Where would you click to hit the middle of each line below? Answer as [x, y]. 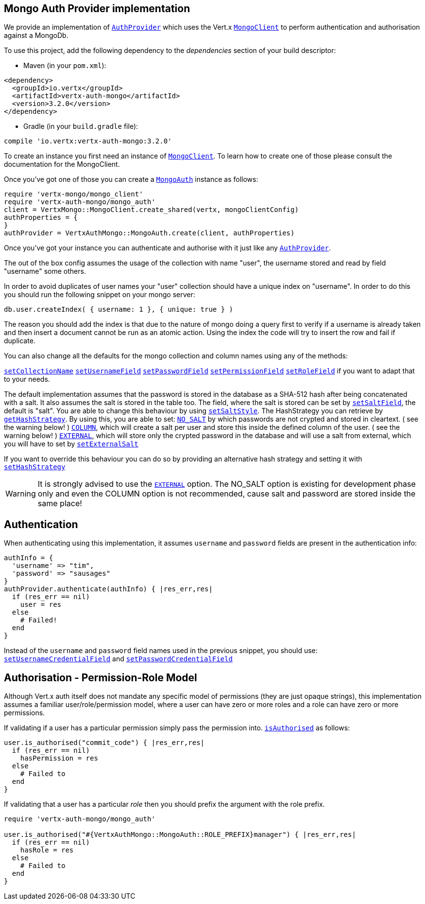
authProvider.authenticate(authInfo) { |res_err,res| [108, 589]
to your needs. [27, 379]
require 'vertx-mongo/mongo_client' [74, 194]
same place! [60, 504]
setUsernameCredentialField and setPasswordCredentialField [118, 659]
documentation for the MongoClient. [62, 164]
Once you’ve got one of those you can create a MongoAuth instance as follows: [131, 179]
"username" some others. [45, 271]
